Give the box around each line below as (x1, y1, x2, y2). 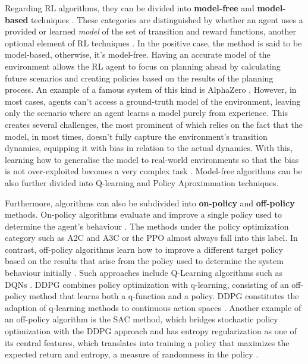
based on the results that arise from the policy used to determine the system (5, 255, 284, 267)
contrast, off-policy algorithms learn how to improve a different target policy (5, 243, 283, 255)
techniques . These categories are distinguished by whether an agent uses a (31, 13, 303, 26)
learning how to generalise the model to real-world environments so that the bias (5, 153, 299, 165)
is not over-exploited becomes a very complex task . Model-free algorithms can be (5, 165, 302, 177)
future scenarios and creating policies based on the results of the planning (5, 71, 274, 84)
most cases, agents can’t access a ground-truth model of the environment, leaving (5, 95, 301, 107)
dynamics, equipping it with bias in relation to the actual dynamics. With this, (5, 142, 293, 154)
